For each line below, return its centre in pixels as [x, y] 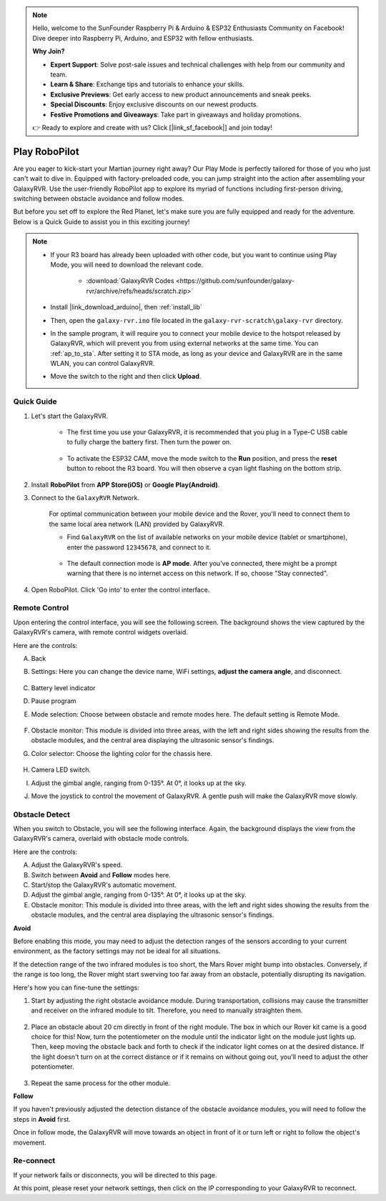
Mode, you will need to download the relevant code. [127, 264]
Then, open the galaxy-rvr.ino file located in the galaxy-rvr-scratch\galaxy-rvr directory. [197, 320]
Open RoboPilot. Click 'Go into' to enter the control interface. [120, 589]
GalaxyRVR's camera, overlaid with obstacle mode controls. [101, 839]
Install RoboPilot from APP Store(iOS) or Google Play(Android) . [125, 484]
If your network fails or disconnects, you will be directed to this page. [115, 1175]
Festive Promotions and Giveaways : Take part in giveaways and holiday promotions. [176, 114]
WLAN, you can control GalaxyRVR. [103, 364]
